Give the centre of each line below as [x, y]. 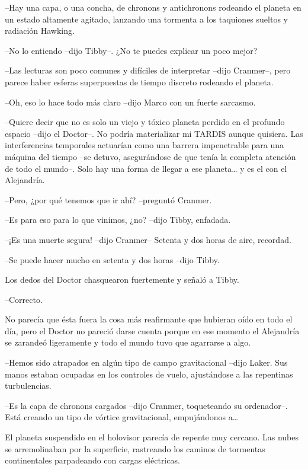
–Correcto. [24, 299]
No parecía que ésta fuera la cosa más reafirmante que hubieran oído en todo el [149, 319]
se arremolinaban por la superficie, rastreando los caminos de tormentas [135, 448]
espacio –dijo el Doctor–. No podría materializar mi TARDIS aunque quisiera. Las [154, 133]
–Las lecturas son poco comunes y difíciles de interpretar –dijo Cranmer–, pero [148, 70]
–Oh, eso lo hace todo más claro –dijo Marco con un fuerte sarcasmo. [130, 102]
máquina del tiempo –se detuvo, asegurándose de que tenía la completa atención [150, 156]
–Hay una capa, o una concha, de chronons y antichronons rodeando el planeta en [153, 7]
